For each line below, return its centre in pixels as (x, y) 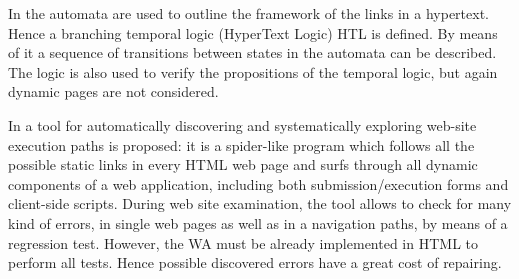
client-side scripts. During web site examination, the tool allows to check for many (260, 203)
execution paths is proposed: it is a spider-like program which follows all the (241, 144)
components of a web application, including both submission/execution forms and (258, 183)
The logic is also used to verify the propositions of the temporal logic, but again (253, 71)
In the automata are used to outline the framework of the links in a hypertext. (248, 13)
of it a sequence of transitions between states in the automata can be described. (252, 52)
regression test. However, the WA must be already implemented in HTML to (243, 242)
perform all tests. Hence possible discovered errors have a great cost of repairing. (255, 262)
